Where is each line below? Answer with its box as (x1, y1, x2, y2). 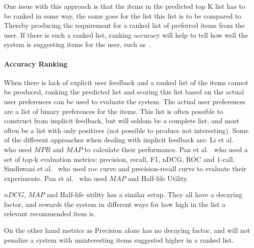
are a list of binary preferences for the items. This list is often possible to (4, 106, 224, 116)
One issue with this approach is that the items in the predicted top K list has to (4, 1, 245, 11)
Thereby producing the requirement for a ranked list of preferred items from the (4, 20, 245, 30)
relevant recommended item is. (4, 208, 96, 219)
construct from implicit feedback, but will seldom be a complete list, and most (4, 115, 239, 126)
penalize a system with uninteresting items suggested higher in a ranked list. (4, 234, 234, 245)
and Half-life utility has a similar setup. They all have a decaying (47, 189, 243, 200)
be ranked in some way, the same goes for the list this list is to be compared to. (4, 10, 243, 21)
